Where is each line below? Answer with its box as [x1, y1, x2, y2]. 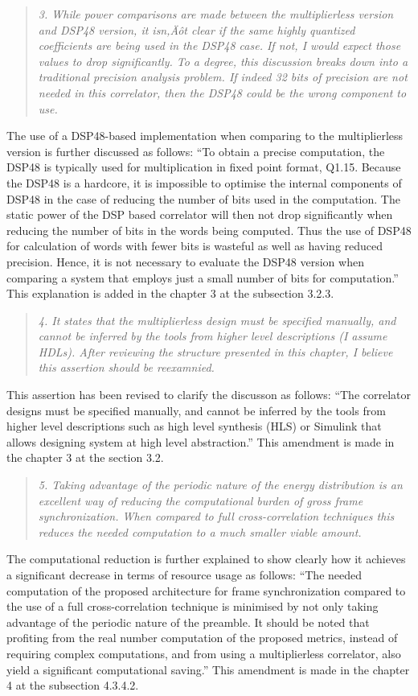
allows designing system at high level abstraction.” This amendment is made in [6, 433, 395, 450]
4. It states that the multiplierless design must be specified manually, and [38, 311, 396, 328]
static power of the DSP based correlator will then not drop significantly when [6, 206, 393, 223]
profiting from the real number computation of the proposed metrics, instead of [6, 629, 398, 646]
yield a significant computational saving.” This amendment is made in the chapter [6, 661, 410, 677]
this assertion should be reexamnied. [38, 359, 215, 376]
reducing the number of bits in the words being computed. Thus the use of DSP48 [6, 221, 412, 238]
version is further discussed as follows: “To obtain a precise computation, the [6, 142, 385, 159]
